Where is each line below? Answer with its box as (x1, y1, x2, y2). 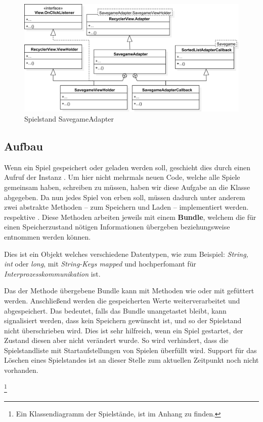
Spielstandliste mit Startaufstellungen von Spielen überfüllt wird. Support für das (4, 344, 257, 355)
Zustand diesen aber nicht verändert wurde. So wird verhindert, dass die (4, 335, 229, 346)
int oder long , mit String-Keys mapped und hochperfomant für (4, 258, 196, 269)
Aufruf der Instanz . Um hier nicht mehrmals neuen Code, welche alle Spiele (4, 172, 240, 182)
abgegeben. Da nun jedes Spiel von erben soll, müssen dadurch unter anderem (4, 191, 245, 202)
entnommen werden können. (4, 231, 91, 242)
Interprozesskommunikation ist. (4, 268, 101, 279)
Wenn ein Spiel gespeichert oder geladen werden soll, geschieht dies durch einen (4, 162, 250, 172)
